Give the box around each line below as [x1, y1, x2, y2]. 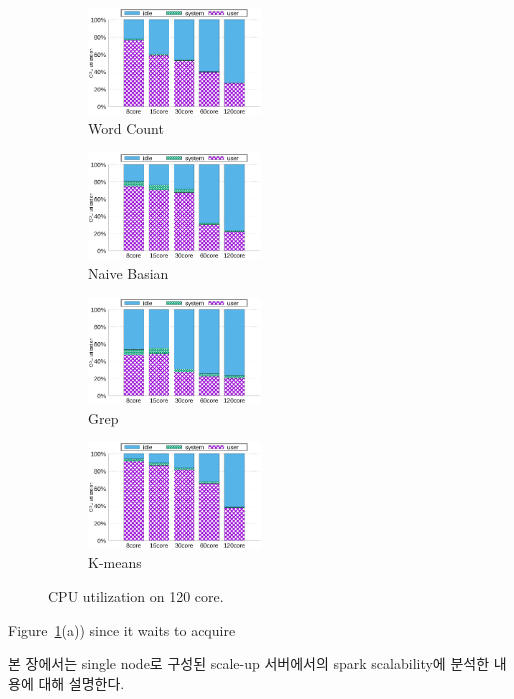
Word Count [88, 118, 164, 139]
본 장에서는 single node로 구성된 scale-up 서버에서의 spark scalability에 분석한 [8, 653, 490, 674]
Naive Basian [88, 262, 169, 283]
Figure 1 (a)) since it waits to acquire [8, 619, 236, 640]
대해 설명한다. [38, 672, 125, 693]
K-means [88, 552, 142, 573]
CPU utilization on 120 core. [48, 586, 224, 607]
